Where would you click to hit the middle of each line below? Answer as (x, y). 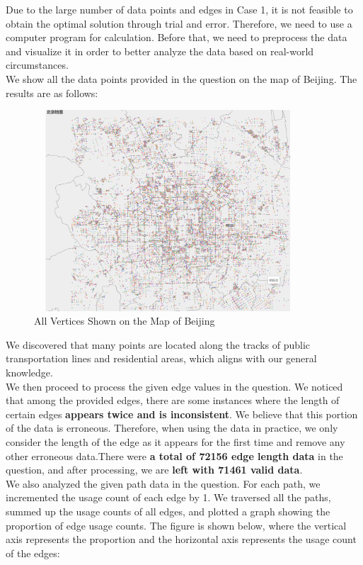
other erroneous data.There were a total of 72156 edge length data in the (174, 455)
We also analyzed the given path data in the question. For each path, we (163, 483)
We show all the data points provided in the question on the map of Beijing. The (181, 78)
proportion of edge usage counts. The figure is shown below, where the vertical (176, 525)
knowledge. (29, 372)
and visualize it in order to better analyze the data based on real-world (160, 51)
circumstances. (37, 65)
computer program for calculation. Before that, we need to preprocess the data (177, 37)
